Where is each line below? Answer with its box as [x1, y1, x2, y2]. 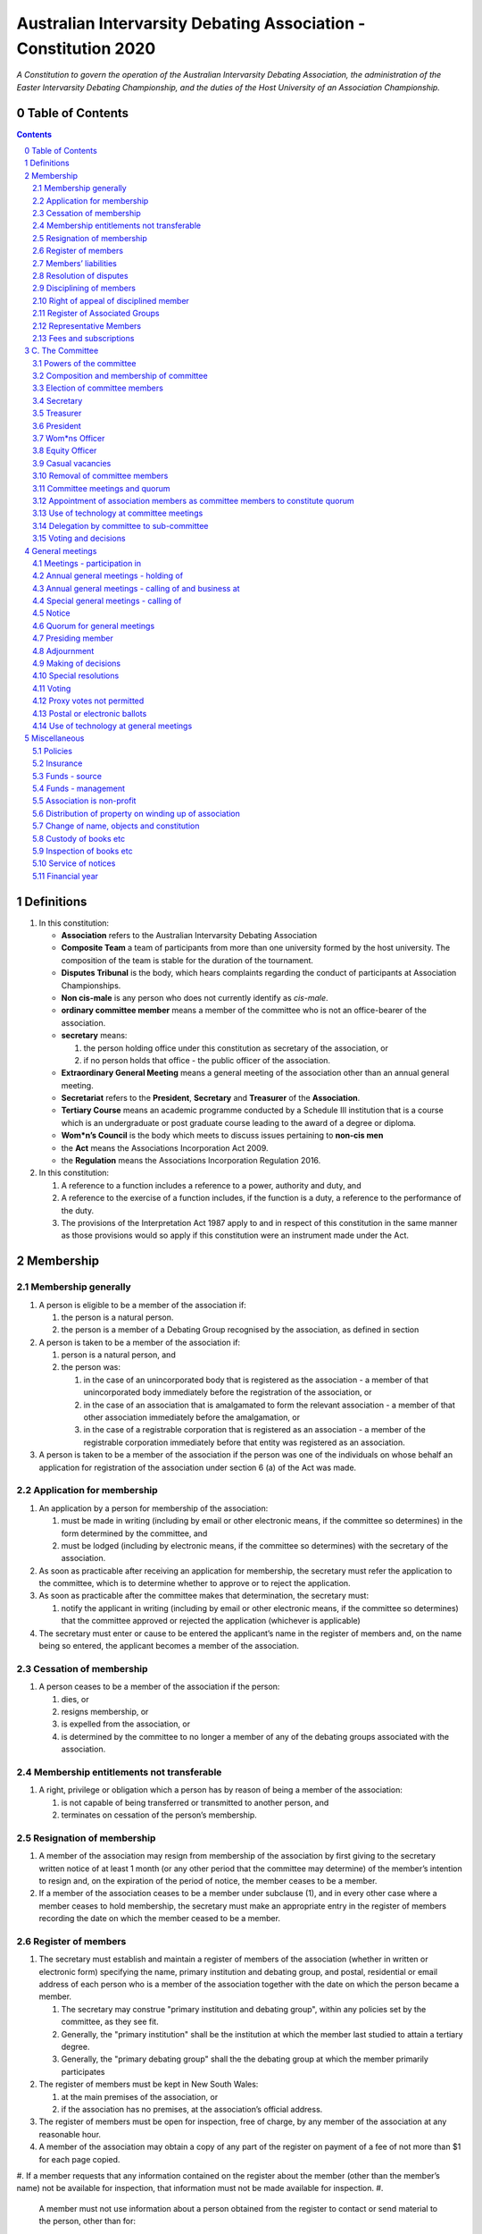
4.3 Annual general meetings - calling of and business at [32, 583, 240, 593]
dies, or [61, 1693, 89, 1704]
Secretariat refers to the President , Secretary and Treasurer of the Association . [61, 1093, 361, 1104]
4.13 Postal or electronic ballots [32, 708, 147, 718]
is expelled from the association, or [61, 1718, 191, 1729]
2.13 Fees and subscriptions [32, 332, 135, 343]
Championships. [61, 979, 121, 991]
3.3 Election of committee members [32, 382, 164, 393]
